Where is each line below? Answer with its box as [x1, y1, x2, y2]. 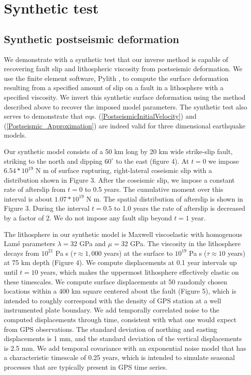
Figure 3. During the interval [4, 203, 90, 213]
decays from [4, 248, 39, 258]
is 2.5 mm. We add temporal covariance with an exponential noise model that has [4, 343, 246, 353]
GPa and [79, 238, 106, 249]
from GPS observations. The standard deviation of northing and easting [4, 324, 218, 334]
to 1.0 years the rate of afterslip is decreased [114, 203, 246, 213]
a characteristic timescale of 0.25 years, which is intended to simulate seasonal [4, 352, 235, 362]
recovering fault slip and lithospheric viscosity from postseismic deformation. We [4, 63, 243, 74]
